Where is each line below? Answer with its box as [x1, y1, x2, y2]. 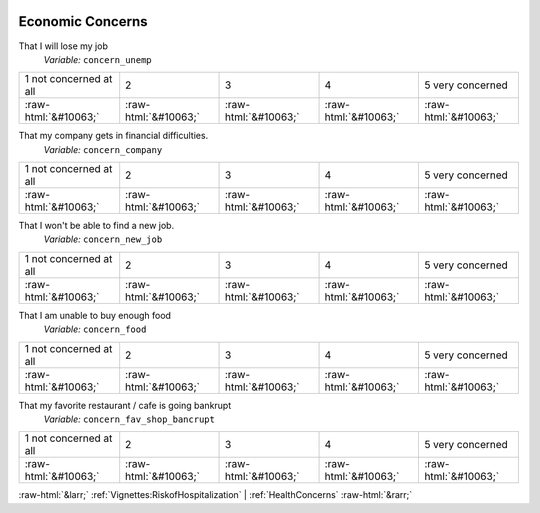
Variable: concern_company [43, 143, 163, 155]
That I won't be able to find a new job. [18, 220, 175, 232]
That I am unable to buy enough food [18, 309, 172, 321]
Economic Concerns [18, 13, 149, 30]
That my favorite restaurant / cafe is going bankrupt [18, 399, 232, 411]
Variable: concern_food [43, 323, 147, 335]
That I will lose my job [18, 40, 109, 52]
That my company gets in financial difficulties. [18, 130, 209, 142]
